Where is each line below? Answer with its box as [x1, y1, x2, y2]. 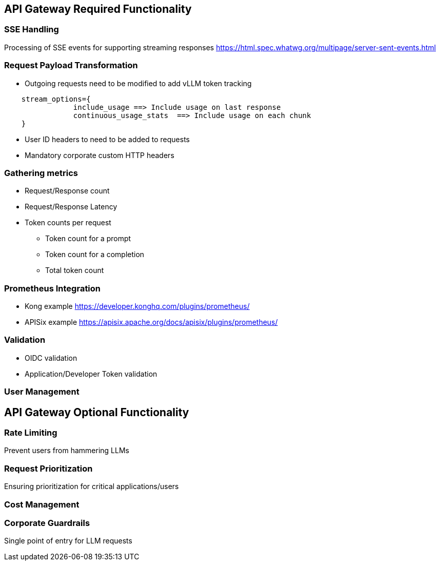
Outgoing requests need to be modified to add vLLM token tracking [25, 79, 252, 88]
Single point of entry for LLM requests [4, 536, 132, 545]
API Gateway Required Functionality [4, 3, 192, 15]
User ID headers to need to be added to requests [25, 134, 190, 144]
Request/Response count [25, 186, 110, 196]
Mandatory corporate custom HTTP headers [25, 150, 174, 160]
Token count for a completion [45, 250, 145, 259]
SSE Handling [4, 24, 59, 35]
